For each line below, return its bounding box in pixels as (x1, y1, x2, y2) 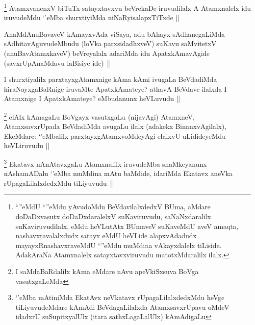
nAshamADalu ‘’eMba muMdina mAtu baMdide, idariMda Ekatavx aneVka (4, 168, 233, 178)
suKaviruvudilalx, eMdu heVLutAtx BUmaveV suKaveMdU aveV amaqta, (15, 221, 238, 231)
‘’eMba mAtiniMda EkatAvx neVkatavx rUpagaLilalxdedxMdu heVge (15, 292, 225, 302)
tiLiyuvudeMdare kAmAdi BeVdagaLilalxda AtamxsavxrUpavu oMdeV (15, 301, 229, 312)
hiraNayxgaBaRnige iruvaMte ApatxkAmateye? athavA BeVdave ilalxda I (4, 83, 227, 94)
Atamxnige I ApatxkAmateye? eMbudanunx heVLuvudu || (4, 93, 180, 103)
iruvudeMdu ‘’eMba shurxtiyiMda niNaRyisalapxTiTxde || (4, 12, 179, 23)
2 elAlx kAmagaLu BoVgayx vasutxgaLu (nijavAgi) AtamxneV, (4, 110, 195, 122)
